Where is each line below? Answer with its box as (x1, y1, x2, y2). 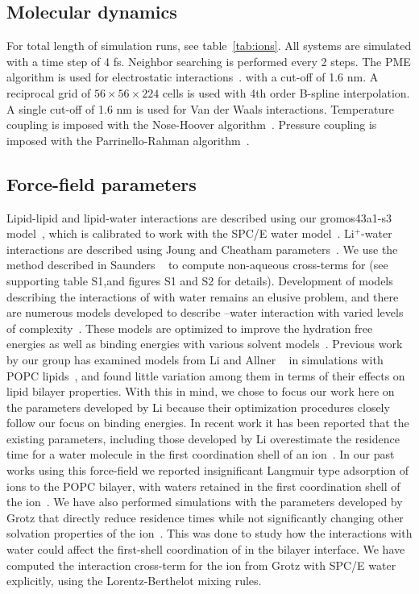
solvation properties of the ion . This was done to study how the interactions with (6, 525, 413, 542)
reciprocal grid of (6, 84, 91, 101)
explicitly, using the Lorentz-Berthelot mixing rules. (6, 572, 262, 589)
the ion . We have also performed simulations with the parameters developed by (6, 493, 403, 510)
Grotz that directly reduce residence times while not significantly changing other (6, 509, 404, 525)
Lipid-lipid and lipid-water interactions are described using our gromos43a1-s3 (6, 209, 392, 226)
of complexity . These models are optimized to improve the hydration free (6, 319, 373, 336)
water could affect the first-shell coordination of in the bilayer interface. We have (6, 541, 405, 558)
